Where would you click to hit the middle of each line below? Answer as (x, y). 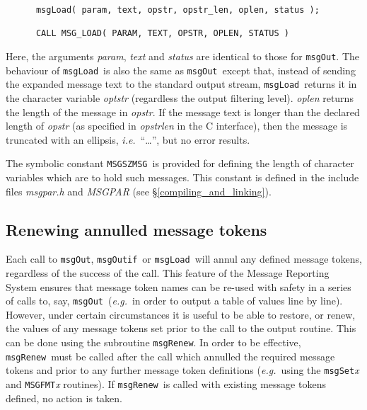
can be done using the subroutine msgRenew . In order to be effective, (153, 342)
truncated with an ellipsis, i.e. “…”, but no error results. (128, 139)
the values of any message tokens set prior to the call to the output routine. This (181, 328)
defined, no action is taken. (64, 398)
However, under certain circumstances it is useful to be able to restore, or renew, (181, 314)
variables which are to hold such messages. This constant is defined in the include (182, 177)
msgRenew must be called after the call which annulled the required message (170, 356)
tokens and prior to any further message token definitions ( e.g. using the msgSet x (182, 370)
